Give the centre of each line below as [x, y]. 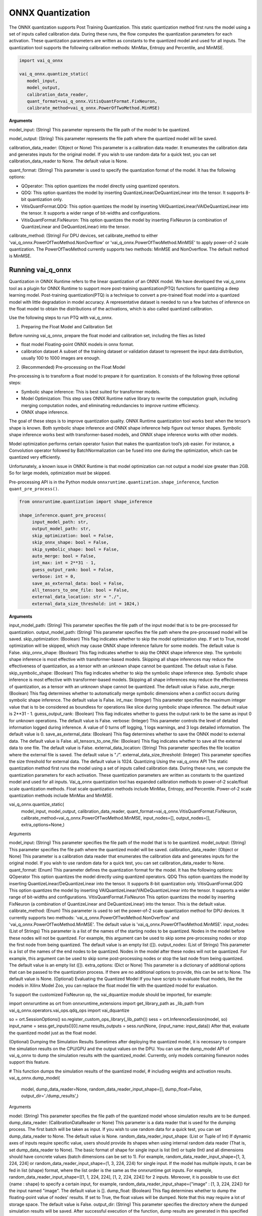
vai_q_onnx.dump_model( [34, 1078]
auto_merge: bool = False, [64, 556]
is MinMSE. [20, 256]
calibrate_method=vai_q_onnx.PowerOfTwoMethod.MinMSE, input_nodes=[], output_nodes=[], [116, 818]
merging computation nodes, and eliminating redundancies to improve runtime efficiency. [110, 405]
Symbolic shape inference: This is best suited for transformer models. [91, 392]
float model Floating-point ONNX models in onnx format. [78, 344]
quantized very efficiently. [35, 457]
